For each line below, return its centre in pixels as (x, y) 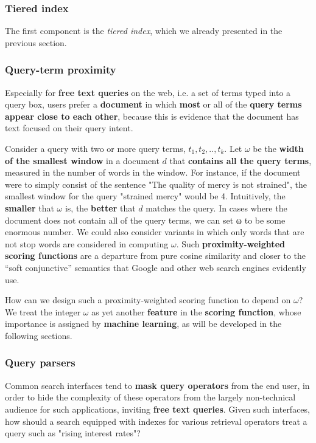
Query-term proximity (61, 70)
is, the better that (100, 208)
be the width (278, 148)
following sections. (39, 335)
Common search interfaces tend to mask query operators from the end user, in (157, 385)
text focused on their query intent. (69, 128)
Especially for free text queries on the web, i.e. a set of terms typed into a (148, 92)
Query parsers (40, 362)
